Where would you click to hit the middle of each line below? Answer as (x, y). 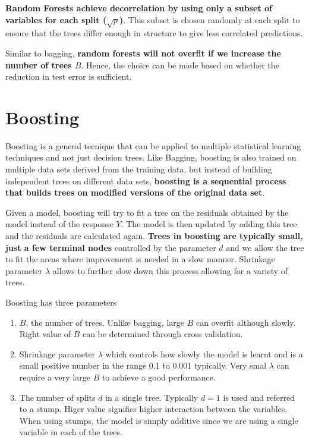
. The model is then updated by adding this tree (209, 224)
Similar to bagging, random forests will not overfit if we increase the (143, 53)
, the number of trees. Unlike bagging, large (105, 322)
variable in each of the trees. (71, 432)
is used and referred (259, 397)
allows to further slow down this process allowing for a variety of (170, 270)
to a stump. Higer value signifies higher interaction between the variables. (153, 409)
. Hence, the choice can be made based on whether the (180, 65)
